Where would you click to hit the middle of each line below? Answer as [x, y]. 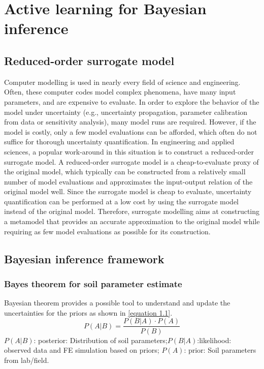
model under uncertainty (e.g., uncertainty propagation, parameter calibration [126, 112]
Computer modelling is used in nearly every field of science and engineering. [122, 82]
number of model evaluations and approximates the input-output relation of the [128, 181]
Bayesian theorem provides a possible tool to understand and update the [117, 303]
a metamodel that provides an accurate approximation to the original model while [132, 221]
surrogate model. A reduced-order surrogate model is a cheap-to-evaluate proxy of [131, 161]
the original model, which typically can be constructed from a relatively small [125, 172]
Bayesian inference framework [84, 258]
